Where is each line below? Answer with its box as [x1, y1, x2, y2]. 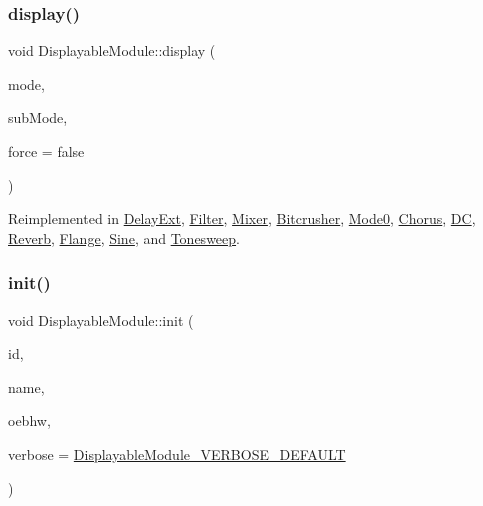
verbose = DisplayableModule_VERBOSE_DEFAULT [8, 443, 346, 464]
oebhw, [8, 410, 51, 431]
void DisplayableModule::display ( [8, 40, 216, 61]
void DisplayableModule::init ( [8, 309, 194, 330]
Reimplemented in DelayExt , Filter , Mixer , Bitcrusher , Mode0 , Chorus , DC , [8, 208, 476, 229]
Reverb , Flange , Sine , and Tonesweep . [8, 227, 240, 248]
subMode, [8, 107, 68, 128]
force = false [8, 141, 85, 161]
